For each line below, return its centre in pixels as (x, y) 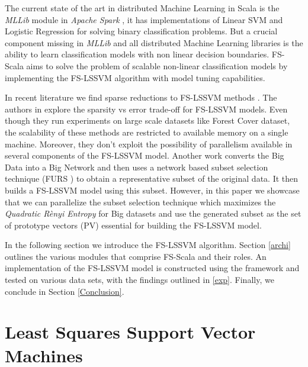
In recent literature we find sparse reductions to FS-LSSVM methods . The (141, 97)
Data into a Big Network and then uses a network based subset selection (137, 167)
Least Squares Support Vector (130, 332)
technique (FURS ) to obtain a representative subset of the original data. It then (152, 178)
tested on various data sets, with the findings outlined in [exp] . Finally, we (139, 280)
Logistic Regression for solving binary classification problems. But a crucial (141, 31)
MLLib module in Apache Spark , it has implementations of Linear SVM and (144, 19)
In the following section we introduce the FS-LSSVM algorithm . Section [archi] (148, 245)
